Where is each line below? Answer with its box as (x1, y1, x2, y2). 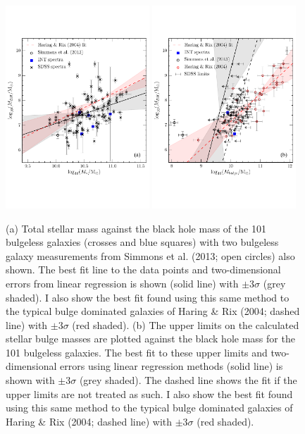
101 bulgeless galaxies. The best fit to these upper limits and (6, 345, 268, 359)
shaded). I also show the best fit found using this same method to (6, 290, 290, 304)
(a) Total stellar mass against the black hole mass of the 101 (6, 221, 266, 235)
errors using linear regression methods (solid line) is (60, 359, 283, 373)
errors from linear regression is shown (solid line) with (6, 275, 239, 290)
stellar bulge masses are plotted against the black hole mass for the (6, 331, 295, 346)
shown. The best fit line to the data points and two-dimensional (6, 262, 281, 277)
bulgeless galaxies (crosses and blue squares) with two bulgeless (6, 235, 279, 249)
